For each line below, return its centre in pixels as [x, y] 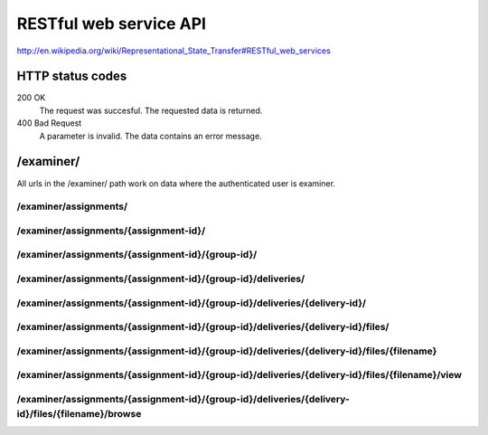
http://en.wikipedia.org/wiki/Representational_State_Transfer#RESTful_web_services [174, 51]
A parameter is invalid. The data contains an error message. [150, 136]
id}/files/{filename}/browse [79, 413]
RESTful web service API [112, 24]
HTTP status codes [72, 76]
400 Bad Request [49, 123]
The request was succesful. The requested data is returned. [151, 110]
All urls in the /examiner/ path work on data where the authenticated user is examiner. [176, 183]
